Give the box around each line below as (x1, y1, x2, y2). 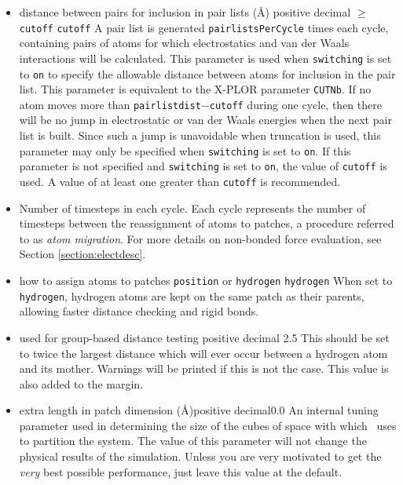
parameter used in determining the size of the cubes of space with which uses (19, 417, 397, 433)
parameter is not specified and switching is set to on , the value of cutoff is (19, 158, 387, 174)
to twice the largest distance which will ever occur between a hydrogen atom (19, 345, 388, 361)
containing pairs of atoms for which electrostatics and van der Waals (19, 35, 350, 51)
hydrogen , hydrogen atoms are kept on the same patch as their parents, (19, 287, 365, 304)
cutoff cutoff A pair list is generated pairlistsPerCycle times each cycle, (19, 19, 389, 35)
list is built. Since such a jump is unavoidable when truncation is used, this (19, 127, 381, 144)
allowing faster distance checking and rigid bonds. (19, 303, 259, 319)
